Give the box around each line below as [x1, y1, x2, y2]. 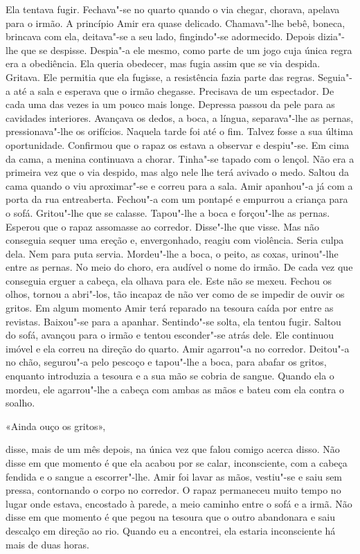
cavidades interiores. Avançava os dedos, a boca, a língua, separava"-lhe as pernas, [6, 110, 354, 125]
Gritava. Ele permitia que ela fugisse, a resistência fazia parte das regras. [6, 69, 315, 84]
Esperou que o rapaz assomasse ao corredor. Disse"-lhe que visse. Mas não [6, 219, 319, 233]
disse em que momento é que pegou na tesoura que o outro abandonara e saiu [6, 510, 335, 524]
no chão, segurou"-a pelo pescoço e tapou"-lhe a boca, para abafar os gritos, [6, 355, 327, 369]
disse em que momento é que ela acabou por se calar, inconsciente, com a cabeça [6, 456, 348, 470]
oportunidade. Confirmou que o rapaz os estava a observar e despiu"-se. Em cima [6, 137, 350, 152]
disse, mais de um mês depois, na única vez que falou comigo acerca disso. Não [6, 442, 340, 456]
